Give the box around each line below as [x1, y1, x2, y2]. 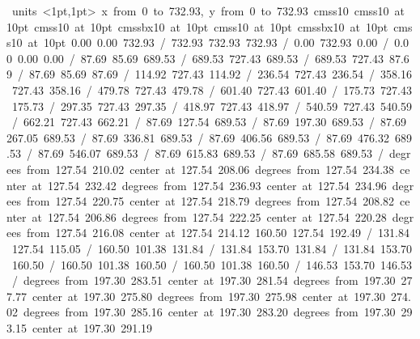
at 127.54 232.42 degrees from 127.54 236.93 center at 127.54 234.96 [32, 176, 387, 193]
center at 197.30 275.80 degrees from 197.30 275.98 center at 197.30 [32, 287, 386, 304]
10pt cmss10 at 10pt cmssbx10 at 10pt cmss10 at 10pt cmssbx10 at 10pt [6, 18, 388, 35]
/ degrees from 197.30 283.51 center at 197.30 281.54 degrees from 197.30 [11, 272, 396, 289]
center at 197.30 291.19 [32, 319, 153, 336]
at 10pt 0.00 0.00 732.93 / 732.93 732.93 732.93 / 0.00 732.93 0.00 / [28, 34, 389, 51]
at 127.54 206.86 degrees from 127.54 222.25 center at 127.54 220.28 [32, 208, 387, 225]
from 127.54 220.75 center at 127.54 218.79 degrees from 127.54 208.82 [26, 193, 395, 210]
